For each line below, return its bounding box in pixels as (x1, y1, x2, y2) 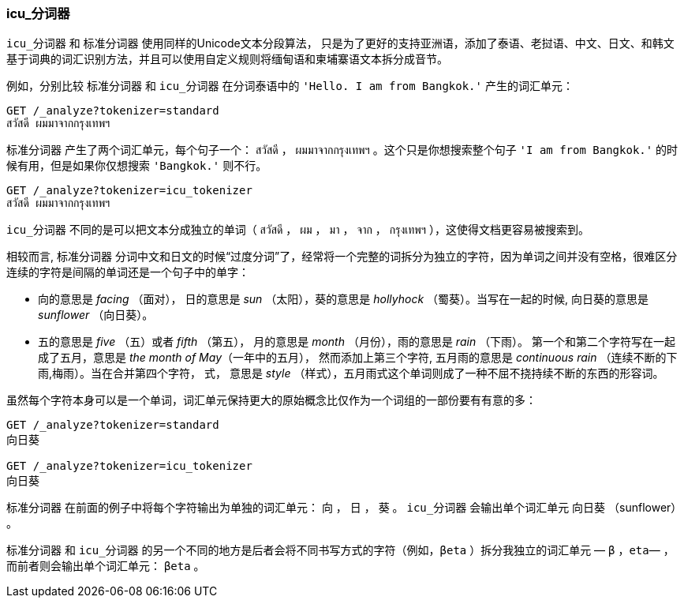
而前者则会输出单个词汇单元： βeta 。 (6, 559, 205, 573)
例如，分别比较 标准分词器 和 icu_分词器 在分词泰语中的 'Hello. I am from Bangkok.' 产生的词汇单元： (6, 79, 574, 93)
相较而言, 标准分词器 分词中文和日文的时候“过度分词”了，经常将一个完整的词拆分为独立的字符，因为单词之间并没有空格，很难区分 (6, 249, 678, 264)
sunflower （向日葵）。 (38, 308, 154, 322)
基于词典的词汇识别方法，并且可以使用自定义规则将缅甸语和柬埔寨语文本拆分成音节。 (6, 52, 448, 66)
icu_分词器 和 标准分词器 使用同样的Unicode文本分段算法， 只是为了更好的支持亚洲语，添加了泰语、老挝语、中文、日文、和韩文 (6, 36, 675, 51)
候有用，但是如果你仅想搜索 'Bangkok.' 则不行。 (6, 159, 267, 173)
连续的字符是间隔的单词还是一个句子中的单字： (6, 265, 249, 279)
